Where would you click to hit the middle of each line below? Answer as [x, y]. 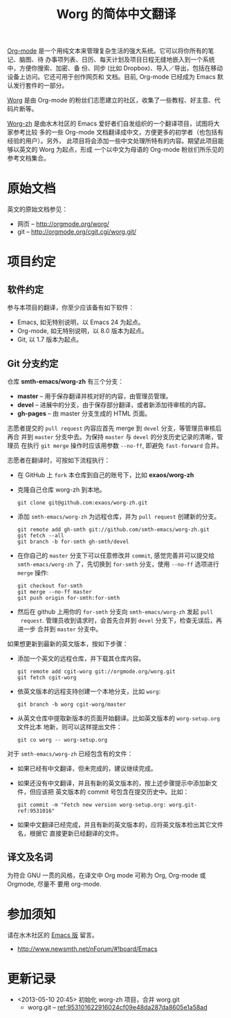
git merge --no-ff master [54, 592]
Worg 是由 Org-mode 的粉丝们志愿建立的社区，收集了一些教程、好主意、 [111, 100]
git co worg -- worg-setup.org [62, 740]
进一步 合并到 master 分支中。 [59, 629]
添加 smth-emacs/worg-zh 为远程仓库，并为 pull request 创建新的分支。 [119, 516]
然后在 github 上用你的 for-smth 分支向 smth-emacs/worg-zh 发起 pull [115, 611]
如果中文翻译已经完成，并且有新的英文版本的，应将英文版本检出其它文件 [120, 824]
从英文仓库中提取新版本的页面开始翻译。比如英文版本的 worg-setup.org [118, 718]
